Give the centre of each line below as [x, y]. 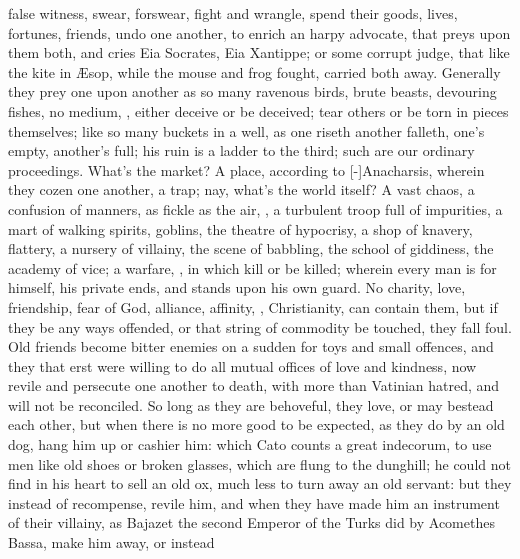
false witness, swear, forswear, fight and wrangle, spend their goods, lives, [233, 13]
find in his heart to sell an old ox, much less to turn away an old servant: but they [260, 483]
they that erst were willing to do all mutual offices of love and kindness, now [242, 365]
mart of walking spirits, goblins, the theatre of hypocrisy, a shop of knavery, [240, 228]
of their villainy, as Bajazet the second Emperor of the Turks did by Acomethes [251, 522]
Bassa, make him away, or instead [111, 542]
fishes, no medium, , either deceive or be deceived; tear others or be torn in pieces [258, 110]
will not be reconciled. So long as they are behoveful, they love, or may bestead [251, 404]
